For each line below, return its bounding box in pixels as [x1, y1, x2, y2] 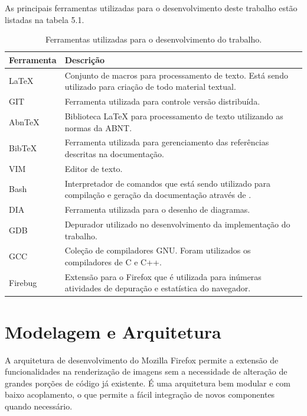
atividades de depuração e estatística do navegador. [64, 282, 251, 294]
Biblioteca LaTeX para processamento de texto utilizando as [64, 109, 283, 122]
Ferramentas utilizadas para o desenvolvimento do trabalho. [45, 33, 262, 45]
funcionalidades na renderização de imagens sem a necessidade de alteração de [5, 365, 288, 378]
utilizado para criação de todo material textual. [64, 80, 236, 93]
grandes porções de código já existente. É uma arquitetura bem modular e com [5, 376, 290, 389]
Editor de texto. [64, 162, 123, 174]
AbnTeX [9, 115, 40, 128]
